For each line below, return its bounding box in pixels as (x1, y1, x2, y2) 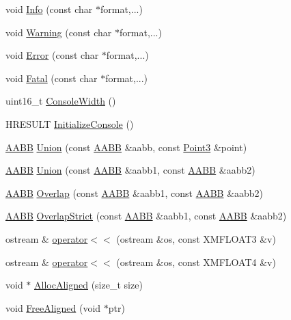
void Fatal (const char (5, 70, 98, 85)
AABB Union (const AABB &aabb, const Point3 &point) (5, 139, 247, 154)
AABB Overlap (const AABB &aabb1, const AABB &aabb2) (5, 185, 264, 200)
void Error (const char (5, 48, 99, 62)
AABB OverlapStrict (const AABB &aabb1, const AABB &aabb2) (5, 209, 287, 223)
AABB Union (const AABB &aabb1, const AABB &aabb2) (5, 163, 255, 177)
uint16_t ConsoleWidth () (5, 94, 116, 108)
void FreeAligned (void (5, 300, 101, 315)
